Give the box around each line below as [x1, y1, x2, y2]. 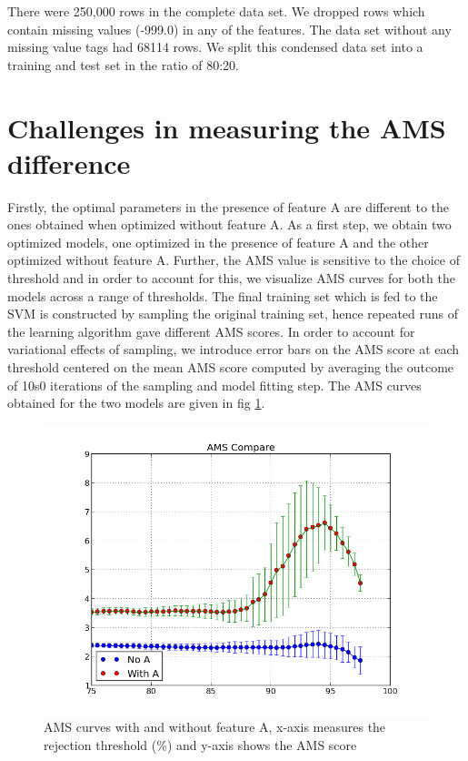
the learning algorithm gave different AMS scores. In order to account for [7, 321, 415, 340]
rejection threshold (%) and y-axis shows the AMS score [44, 736, 357, 754]
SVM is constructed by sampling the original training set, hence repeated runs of [7, 304, 459, 323]
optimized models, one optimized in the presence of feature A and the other [7, 232, 429, 251]
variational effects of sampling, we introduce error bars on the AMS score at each [7, 340, 460, 359]
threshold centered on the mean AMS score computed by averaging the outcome [7, 358, 454, 377]
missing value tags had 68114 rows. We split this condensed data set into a [7, 37, 423, 56]
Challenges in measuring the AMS [7, 108, 446, 146]
